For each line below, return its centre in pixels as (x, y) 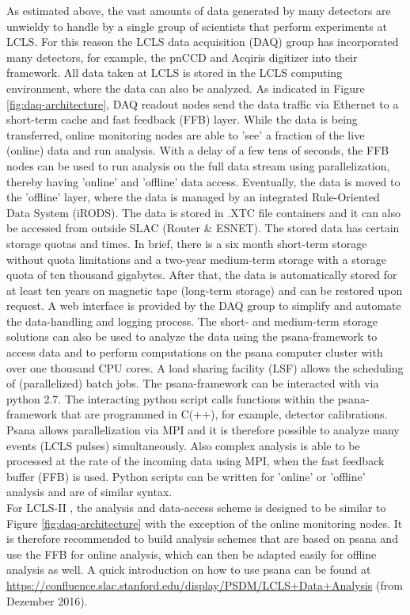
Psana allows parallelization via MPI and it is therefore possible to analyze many (203, 430)
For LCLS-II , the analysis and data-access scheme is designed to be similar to (196, 507)
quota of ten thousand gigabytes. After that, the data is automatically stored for (202, 275)
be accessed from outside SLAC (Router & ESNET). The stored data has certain (203, 228)
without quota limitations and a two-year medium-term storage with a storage (196, 259)
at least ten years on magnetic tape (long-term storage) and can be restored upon (205, 290)
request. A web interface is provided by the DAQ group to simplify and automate (204, 306)
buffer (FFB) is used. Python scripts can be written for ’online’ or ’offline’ (186, 476)
